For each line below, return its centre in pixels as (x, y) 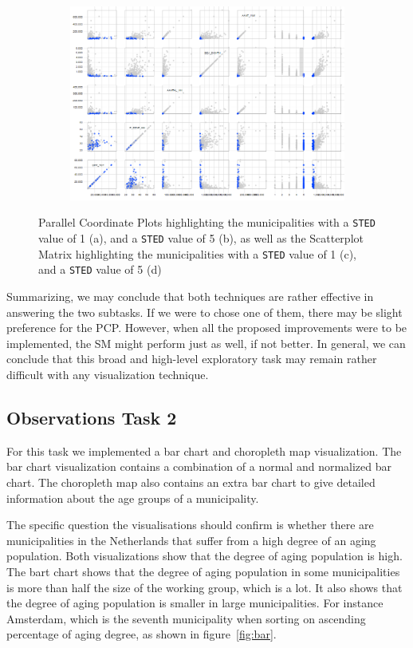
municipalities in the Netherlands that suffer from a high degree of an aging (191, 540)
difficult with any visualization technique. (108, 375)
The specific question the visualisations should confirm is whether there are (190, 525)
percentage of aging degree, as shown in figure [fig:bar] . (142, 634)
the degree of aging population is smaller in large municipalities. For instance (195, 603)
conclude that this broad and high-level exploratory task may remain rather (192, 359)
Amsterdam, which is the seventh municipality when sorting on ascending (186, 618)
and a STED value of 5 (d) (100, 269)
